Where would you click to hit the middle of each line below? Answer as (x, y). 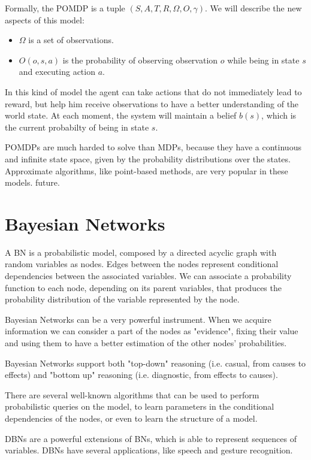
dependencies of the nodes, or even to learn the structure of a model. (131, 418)
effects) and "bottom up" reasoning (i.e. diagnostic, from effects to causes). (141, 375)
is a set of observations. (71, 40)
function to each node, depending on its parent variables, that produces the (143, 287)
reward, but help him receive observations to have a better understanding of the (152, 103)
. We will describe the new (253, 8)
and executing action (57, 72)
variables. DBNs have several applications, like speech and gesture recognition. (149, 450)
